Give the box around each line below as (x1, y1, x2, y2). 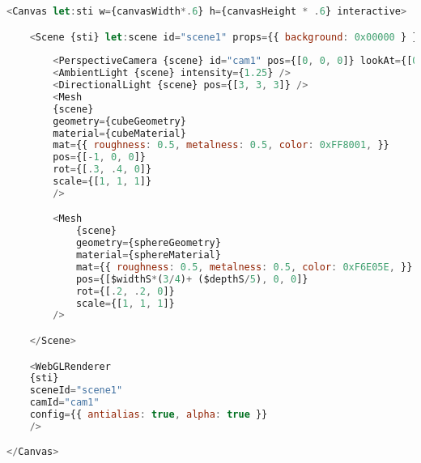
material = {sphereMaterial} (75, 249, 221, 261)
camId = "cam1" (29, 397, 100, 409)
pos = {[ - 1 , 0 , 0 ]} (53, 151, 146, 164)
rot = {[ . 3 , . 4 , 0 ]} (53, 164, 152, 176)
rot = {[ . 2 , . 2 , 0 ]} (75, 285, 175, 297)
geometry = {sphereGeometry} (75, 237, 221, 249)
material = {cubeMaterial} (53, 127, 186, 139)
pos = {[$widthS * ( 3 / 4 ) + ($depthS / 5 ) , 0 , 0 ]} (75, 273, 308, 285)
